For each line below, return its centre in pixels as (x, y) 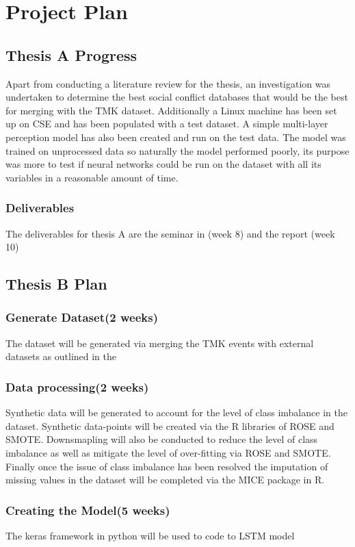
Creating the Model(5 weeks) (88, 510)
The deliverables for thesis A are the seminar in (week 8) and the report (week (170, 233)
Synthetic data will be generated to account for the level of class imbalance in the (176, 412)
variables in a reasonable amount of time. (92, 177)
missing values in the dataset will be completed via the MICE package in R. (165, 480)
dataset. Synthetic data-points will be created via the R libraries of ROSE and (170, 425)
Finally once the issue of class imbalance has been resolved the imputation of (167, 466)
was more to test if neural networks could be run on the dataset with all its (163, 164)
